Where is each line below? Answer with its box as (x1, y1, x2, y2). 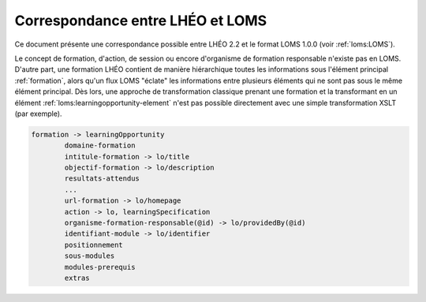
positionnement (64, 240, 124, 249)
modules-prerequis (64, 263, 136, 271)
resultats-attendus (64, 174, 140, 183)
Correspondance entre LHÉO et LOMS (14, 12, 267, 29)
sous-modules (64, 252, 115, 260)
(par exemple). (14, 109, 62, 118)
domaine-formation (64, 141, 136, 150)
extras (64, 273, 90, 282)
